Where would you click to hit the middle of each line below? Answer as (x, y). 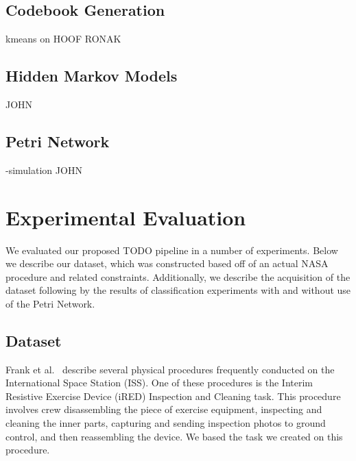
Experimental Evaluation (126, 217)
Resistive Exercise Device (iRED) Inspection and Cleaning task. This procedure (173, 396)
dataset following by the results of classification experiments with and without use (178, 290)
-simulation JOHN (44, 170)
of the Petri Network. (50, 303)
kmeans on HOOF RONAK (63, 39)
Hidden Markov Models (92, 76)
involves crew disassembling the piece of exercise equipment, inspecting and (164, 409)
